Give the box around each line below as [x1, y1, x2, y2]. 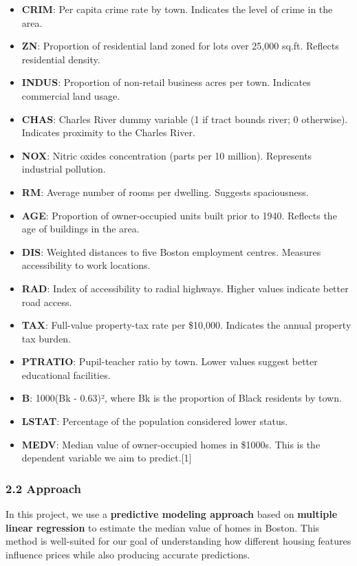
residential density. [21, 52, 100, 66]
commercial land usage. [21, 88, 120, 102]
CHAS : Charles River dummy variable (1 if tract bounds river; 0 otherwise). [21, 111, 348, 126]
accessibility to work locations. [21, 258, 151, 272]
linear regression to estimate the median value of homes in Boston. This [6, 520, 320, 534]
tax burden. [21, 331, 72, 345]
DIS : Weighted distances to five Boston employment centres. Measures [21, 244, 321, 259]
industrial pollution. [21, 162, 106, 176]
